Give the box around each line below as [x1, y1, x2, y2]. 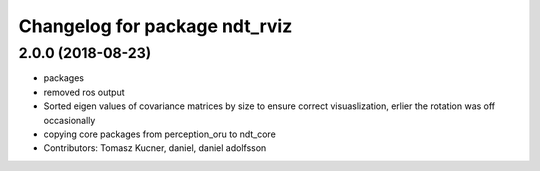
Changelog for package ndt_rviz [18, 15, 293, 37]
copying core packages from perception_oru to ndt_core [43, 128, 277, 140]
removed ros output [43, 86, 125, 98]
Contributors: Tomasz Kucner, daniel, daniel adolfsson [43, 142, 267, 154]
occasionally [43, 114, 96, 126]
